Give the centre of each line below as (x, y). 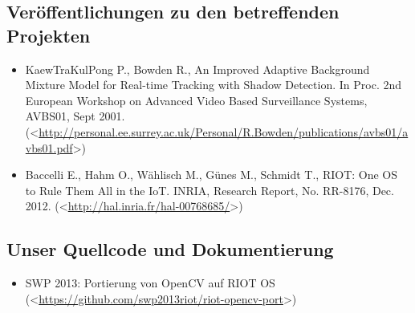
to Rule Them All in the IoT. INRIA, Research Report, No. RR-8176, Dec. (210, 190)
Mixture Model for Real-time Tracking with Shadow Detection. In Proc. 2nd (214, 85)
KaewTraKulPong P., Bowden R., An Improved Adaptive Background (197, 69)
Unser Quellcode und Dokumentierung (170, 249)
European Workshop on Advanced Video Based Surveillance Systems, (196, 100)
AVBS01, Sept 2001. (75, 116)
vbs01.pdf (49, 147)
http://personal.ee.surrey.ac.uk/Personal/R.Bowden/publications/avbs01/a (224, 131)
